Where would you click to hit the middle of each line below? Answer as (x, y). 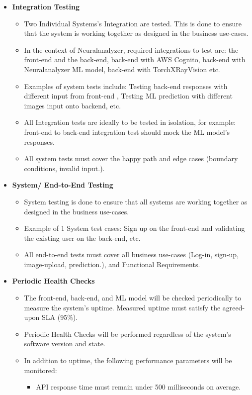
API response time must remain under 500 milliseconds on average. (138, 387)
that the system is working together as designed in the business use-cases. (136, 33)
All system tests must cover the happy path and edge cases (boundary (131, 158)
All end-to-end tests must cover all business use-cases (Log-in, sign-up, (131, 254)
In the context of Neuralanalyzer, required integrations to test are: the (131, 49)
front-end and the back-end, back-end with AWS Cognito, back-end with (135, 59)
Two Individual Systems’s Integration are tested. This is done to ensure (133, 23)
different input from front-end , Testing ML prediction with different (128, 96)
